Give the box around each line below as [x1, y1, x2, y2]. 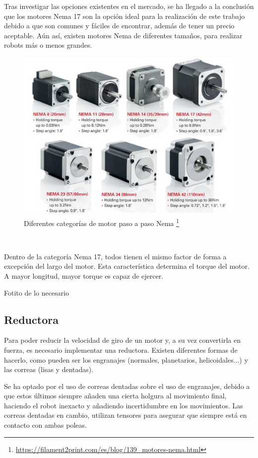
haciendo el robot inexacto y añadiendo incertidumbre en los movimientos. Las [4, 400, 243, 410]
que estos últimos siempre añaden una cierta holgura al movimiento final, [4, 390, 227, 401]
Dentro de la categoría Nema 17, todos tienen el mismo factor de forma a [4, 251, 227, 261]
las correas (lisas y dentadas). [4, 364, 94, 375]
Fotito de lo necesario [4, 287, 69, 298]
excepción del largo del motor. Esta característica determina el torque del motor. [4, 261, 250, 271]
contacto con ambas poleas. [4, 420, 87, 430]
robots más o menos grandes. [4, 40, 92, 50]
